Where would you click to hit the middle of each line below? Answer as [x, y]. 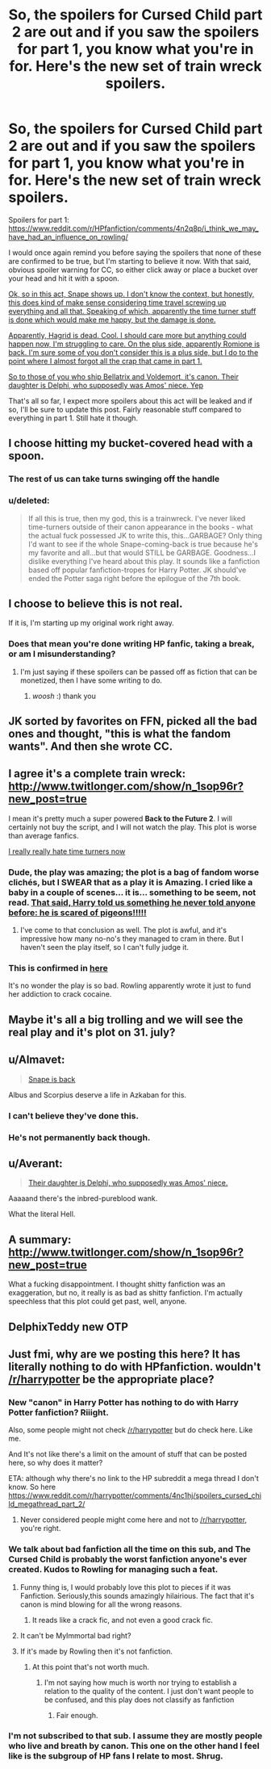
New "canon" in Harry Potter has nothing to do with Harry [124, 1402]
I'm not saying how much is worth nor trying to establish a [140, 1682]
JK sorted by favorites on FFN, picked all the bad [133, 721]
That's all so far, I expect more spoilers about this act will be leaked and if [130, 400]
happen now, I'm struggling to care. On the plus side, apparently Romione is [134, 344]
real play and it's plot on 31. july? [92, 1032]
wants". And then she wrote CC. [91, 747]
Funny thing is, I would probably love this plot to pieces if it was [125, 1587]
